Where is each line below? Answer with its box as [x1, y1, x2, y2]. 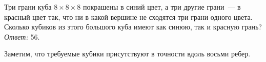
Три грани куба [4, 2, 52, 12]
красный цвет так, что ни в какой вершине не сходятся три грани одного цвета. [4, 11, 253, 22]
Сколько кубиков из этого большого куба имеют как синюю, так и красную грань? [4, 21, 262, 32]
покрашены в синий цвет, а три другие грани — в [83, 2, 241, 12]
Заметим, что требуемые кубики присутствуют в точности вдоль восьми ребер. [4, 48, 251, 59]
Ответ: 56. [4, 31, 40, 42]
